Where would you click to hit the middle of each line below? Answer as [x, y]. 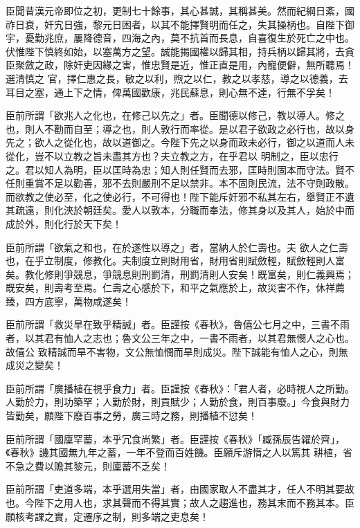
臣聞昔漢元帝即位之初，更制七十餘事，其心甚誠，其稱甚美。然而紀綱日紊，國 [180, 10]
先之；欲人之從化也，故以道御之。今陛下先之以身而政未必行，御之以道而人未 [180, 142]
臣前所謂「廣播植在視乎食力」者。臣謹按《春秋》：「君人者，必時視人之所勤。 [180, 388]
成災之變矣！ [35, 365]
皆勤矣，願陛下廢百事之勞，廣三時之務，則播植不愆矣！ [132, 416]
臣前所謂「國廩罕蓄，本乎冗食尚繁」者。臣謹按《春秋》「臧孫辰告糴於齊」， [175, 438]
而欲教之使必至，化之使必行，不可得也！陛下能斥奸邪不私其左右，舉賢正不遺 [180, 196]
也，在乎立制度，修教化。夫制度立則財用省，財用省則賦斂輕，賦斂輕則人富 [175, 261]
